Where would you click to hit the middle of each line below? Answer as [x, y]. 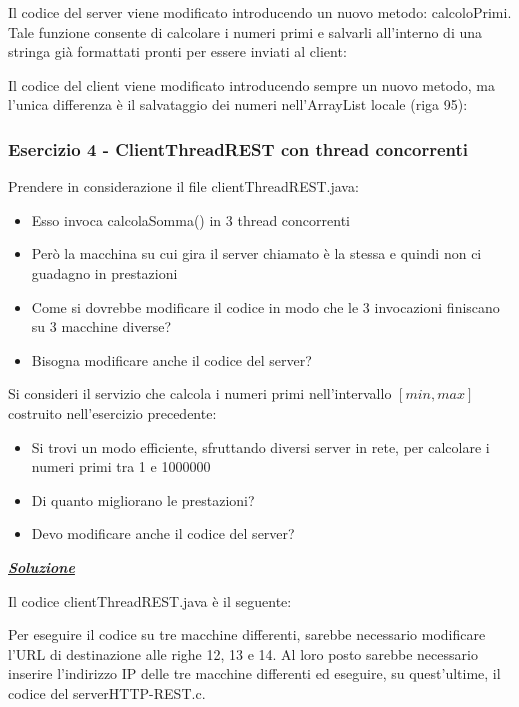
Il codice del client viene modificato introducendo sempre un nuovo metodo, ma [252, 84]
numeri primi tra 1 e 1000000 [121, 466]
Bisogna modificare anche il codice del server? [171, 359]
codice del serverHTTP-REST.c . [107, 692]
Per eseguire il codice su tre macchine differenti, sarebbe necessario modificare [247, 634]
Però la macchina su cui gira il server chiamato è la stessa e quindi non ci [256, 253]
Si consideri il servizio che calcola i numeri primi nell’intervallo [200, 393]
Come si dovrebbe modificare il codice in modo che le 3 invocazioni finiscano [265, 306]
